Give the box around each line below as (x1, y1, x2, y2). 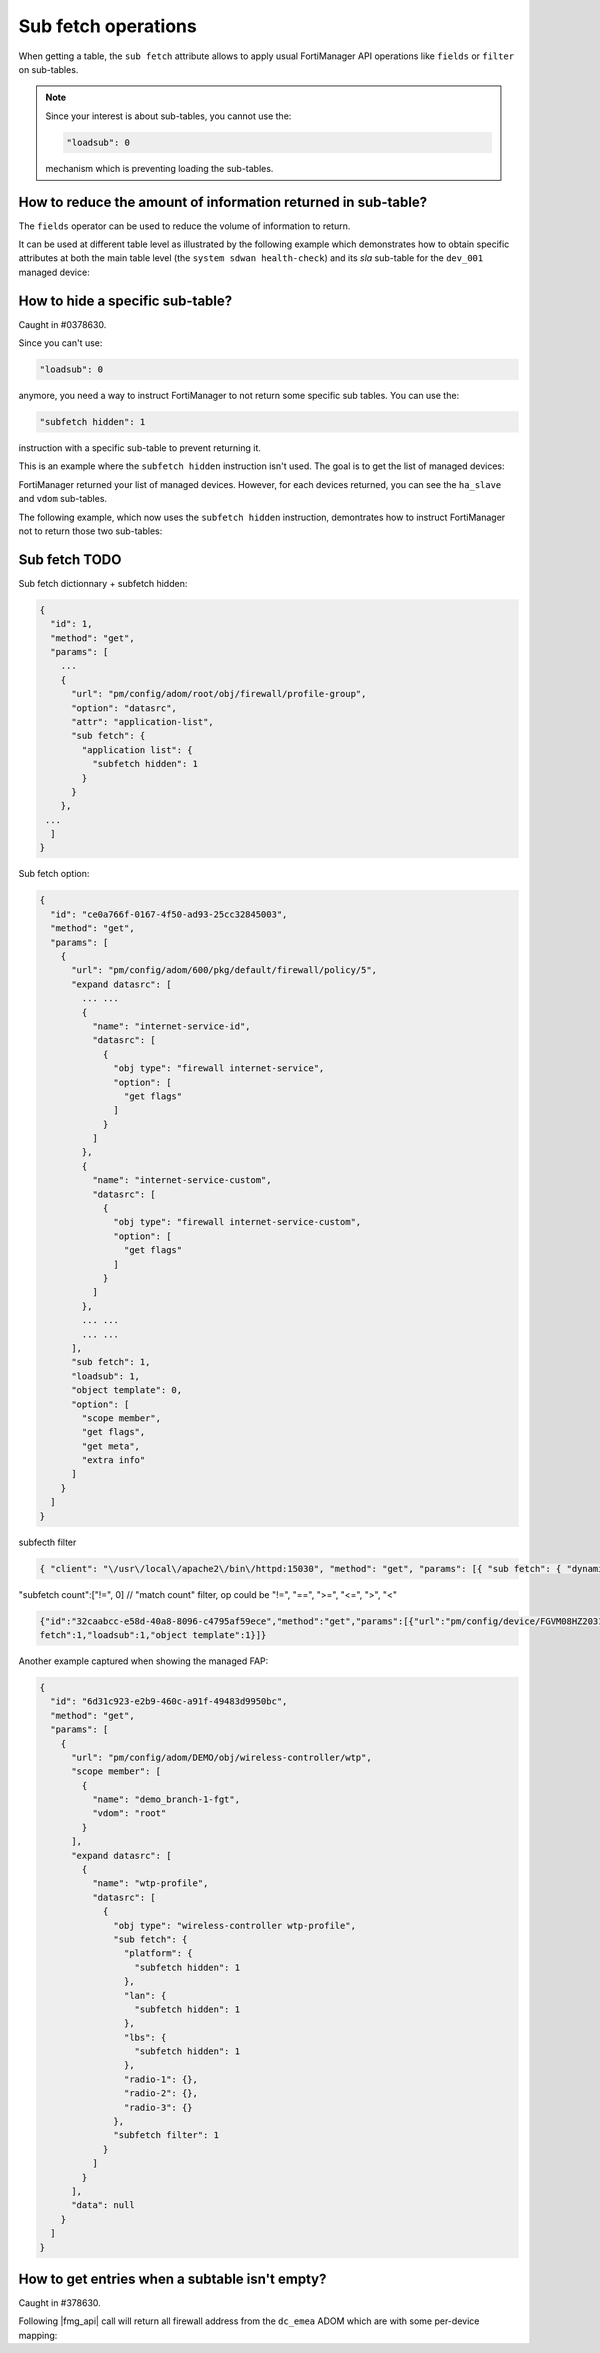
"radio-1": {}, (123, 2073, 199, 2085)
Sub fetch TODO (18, 551, 122, 568)
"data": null (71, 2200, 135, 2211)
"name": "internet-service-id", (91, 1020, 251, 1032)
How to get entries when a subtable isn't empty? (18, 2270, 327, 2287)
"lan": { (123, 1990, 167, 2001)
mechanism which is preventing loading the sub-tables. (45, 162, 274, 174)
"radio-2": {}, (123, 2088, 199, 2099)
